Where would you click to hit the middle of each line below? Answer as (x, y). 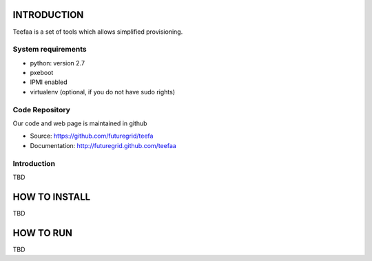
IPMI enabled (49, 82)
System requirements (50, 50)
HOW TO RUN (42, 233)
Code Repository (41, 109)
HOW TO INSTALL (52, 197)
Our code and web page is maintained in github (80, 123)
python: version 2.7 (58, 63)
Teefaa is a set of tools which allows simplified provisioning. (98, 32)
